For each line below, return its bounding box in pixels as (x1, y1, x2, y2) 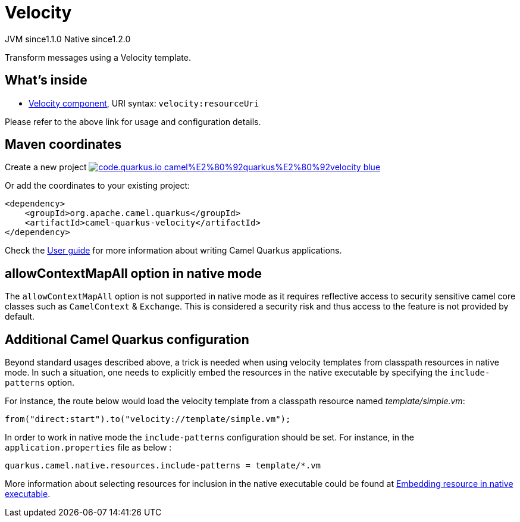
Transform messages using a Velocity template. (5, 52, 191, 62)
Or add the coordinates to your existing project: (5, 180, 190, 191)
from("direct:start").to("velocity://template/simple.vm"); (5, 414, 291, 424)
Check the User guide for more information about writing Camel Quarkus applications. (5, 245, 342, 256)
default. (5, 311, 35, 322)
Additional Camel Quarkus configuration (5, 332, 249, 347)
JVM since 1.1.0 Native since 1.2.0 (5, 33, 131, 44)
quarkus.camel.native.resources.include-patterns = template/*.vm (5, 461, 321, 471)
